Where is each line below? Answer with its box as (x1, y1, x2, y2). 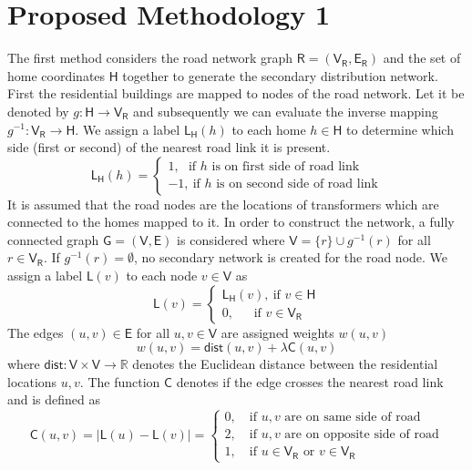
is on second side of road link (216, 178, 378, 191)
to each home (231, 119, 306, 138)
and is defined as (7, 390, 101, 409)
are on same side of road (284, 411, 421, 424)
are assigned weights (221, 322, 334, 342)
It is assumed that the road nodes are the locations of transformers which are (7, 194, 439, 213)
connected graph (7, 230, 99, 249)
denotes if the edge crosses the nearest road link (176, 372, 444, 391)
